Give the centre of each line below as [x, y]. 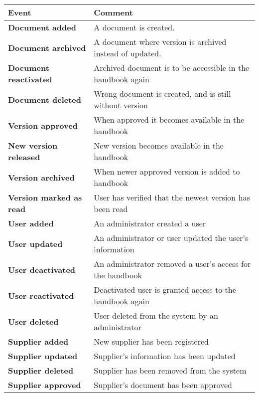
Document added [42, 27]
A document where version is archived [160, 42]
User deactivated [42, 269]
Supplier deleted [41, 370]
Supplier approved [45, 385]
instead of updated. [128, 53]
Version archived [41, 177]
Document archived [47, 47]
